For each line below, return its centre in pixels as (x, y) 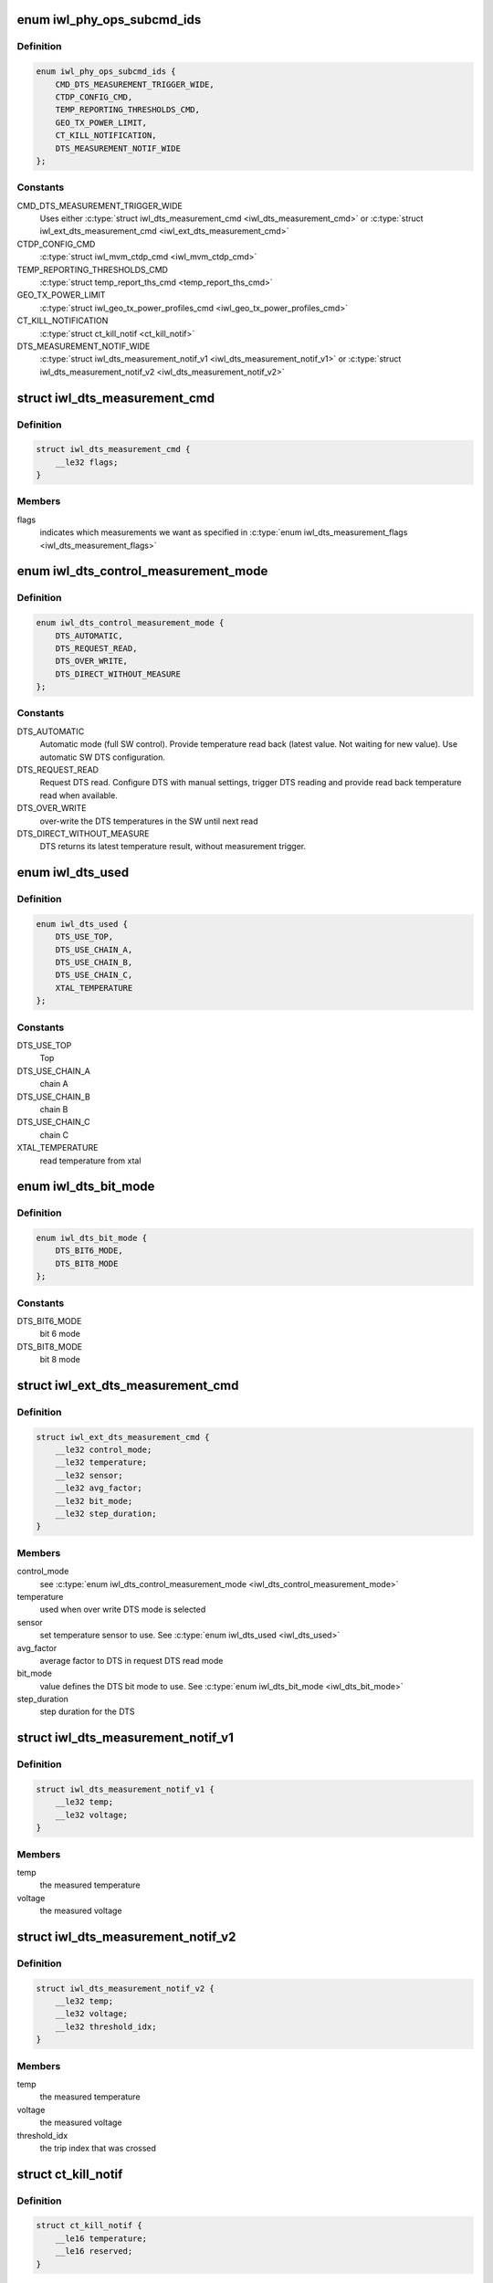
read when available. (79, 795)
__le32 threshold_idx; (106, 2026)
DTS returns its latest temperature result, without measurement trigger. (173, 847)
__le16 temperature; (101, 2238)
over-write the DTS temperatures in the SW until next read (149, 821)
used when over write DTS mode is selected (123, 1610)
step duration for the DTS (88, 1711)
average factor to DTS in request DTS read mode (131, 1660)
